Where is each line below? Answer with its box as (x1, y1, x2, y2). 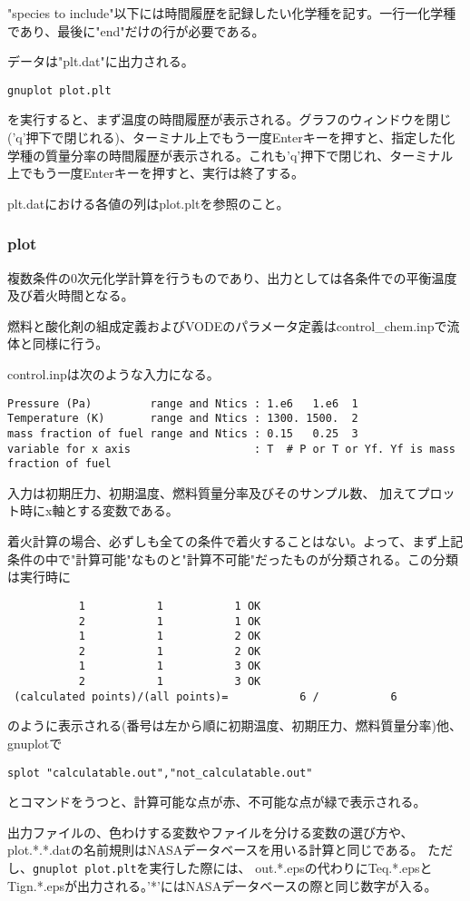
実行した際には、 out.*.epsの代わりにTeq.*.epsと (149, 858, 433, 877)
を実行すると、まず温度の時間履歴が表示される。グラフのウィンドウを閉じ (7, 110, 452, 129)
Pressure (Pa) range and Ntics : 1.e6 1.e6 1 (7, 397, 358, 410)
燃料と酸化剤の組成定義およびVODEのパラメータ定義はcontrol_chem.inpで (7, 316, 447, 335)
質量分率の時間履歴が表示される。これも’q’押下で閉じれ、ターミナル (44, 145, 454, 164)
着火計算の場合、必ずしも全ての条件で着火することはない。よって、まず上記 (7, 532, 464, 551)
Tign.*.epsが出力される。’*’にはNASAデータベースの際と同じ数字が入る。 (7, 876, 437, 895)
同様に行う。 (32, 334, 109, 353)
